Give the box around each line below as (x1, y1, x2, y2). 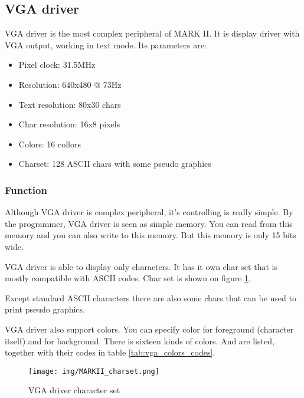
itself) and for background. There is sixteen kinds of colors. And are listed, (5, 334, 274, 347)
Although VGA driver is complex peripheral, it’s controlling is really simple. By (5, 206, 293, 218)
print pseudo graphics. (5, 303, 85, 315)
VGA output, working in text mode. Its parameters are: (5, 38, 207, 51)
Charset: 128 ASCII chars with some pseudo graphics (18, 157, 211, 170)
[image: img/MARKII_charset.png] (28, 367, 159, 376)
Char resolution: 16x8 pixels (18, 118, 120, 130)
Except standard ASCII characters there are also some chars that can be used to (5, 291, 296, 304)
